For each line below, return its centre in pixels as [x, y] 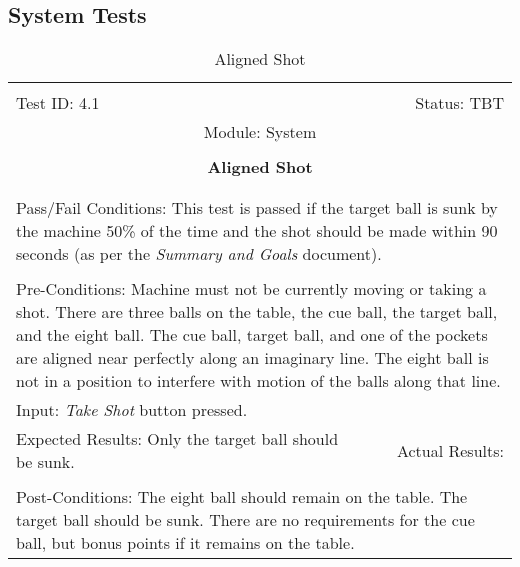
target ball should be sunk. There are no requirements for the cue [245, 520]
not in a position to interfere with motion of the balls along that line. [258, 381]
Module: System [260, 132]
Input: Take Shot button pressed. [132, 410]
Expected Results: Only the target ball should [177, 439]
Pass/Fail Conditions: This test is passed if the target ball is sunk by [257, 208]
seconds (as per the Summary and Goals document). [199, 254]
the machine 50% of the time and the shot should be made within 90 [257, 231]
